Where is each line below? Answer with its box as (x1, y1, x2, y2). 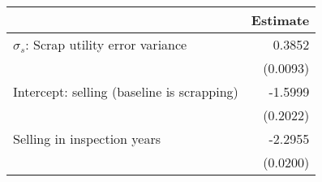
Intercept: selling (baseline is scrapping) (13, 82, 238, 101)
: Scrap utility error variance (25, 35, 187, 54)
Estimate (251, 11, 310, 29)
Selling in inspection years (13, 129, 161, 148)
